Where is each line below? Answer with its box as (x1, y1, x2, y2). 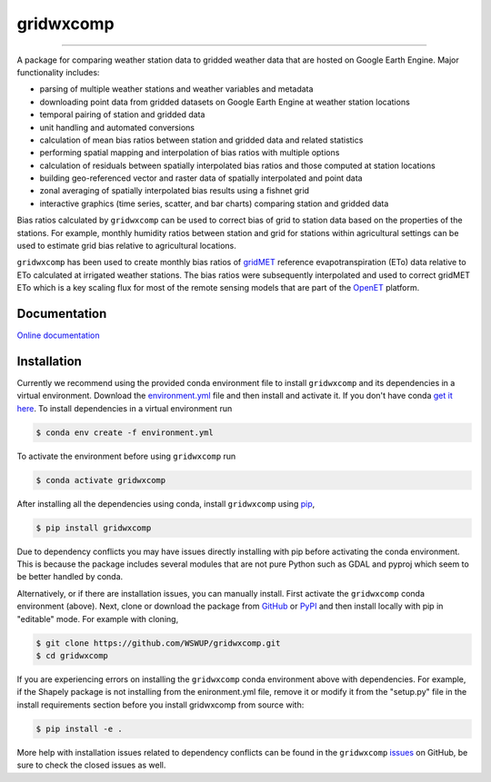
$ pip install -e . (35, 723, 123, 734)
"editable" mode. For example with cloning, (16, 613, 179, 624)
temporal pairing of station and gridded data (39, 109, 205, 120)
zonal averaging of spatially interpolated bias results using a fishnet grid (39, 185, 309, 196)
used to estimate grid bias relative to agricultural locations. (16, 241, 236, 252)
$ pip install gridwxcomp (35, 522, 152, 533)
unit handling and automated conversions (39, 122, 195, 133)
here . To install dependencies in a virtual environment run (16, 402, 233, 413)
